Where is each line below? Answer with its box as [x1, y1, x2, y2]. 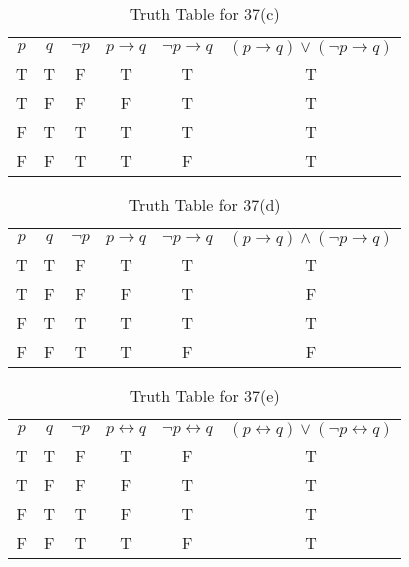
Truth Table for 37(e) [129, 384, 280, 407]
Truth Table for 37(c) [129, 2, 280, 25]
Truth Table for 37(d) [128, 193, 281, 216]
